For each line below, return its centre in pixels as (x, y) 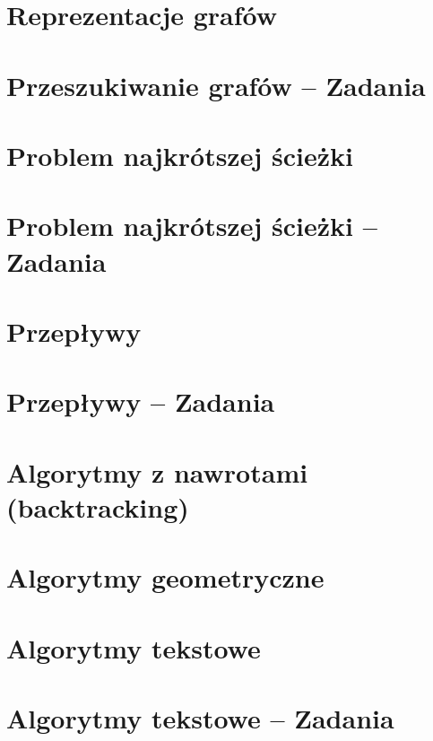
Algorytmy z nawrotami (157, 471)
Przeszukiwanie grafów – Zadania (216, 85)
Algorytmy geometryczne (165, 577)
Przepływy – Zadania (141, 401)
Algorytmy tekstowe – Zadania (200, 717)
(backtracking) (98, 506)
